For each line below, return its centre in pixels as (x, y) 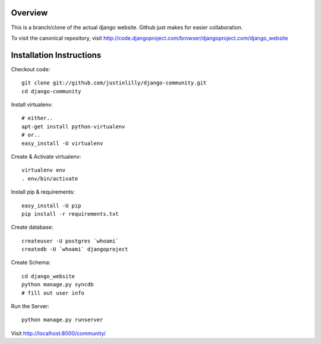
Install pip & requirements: (43, 192)
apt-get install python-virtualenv (73, 127)
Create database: (32, 227)
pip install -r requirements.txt (70, 214)
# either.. (37, 118)
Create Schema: (31, 263)
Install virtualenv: (32, 105)
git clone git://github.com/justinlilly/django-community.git (114, 83)
